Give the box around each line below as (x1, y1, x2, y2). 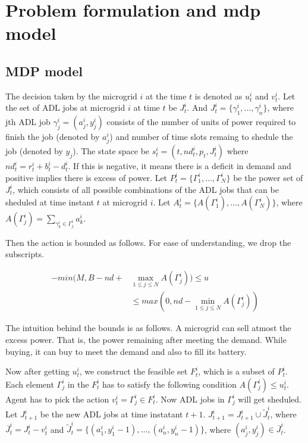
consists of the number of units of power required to (106, 116, 296, 128)
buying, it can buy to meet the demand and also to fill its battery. (5, 345, 247, 357)
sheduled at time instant (5, 196, 95, 208)
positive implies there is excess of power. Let (5, 171, 168, 183)
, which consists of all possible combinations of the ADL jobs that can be (12, 183, 279, 195)
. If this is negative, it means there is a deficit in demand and (68, 160, 291, 172)
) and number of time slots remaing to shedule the (109, 130, 293, 143)
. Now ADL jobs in (155, 392, 225, 405)
